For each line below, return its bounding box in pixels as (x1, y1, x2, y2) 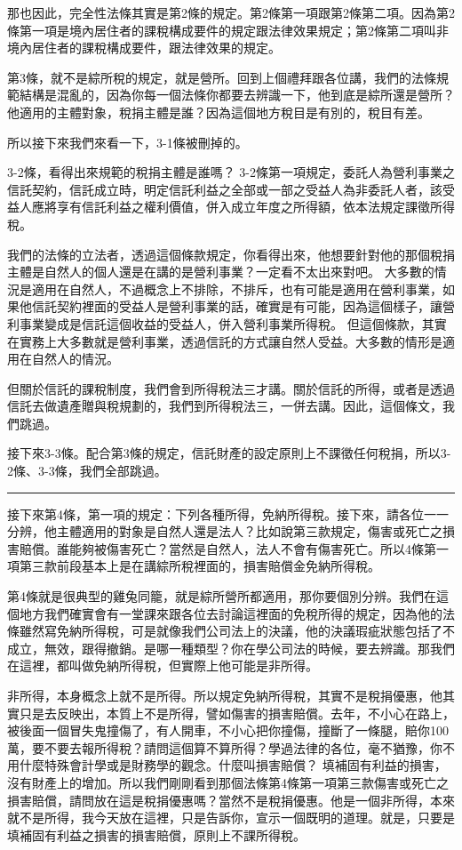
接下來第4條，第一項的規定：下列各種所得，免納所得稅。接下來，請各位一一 (7, 504, 449, 523)
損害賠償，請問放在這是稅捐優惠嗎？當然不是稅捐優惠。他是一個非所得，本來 (7, 790, 455, 809)
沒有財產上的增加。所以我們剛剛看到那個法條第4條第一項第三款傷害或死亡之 (7, 773, 449, 791)
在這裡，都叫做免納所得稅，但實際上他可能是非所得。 (7, 656, 318, 675)
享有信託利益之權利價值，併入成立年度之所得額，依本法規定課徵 (56, 197, 430, 216)
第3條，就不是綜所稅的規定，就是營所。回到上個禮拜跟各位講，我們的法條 (7, 68, 436, 86)
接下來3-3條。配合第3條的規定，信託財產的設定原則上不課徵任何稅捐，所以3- (7, 444, 451, 462)
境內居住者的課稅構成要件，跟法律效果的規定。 (7, 38, 281, 57)
